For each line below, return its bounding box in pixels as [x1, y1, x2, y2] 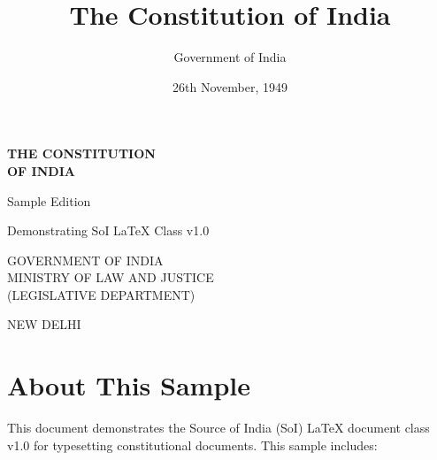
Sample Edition [7, 191, 91, 210]
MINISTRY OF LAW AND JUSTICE [7, 268, 214, 287]
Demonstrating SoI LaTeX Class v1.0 [7, 221, 210, 240]
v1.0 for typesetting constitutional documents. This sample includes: [7, 435, 378, 454]
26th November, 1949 [172, 77, 287, 96]
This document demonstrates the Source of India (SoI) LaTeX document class [7, 418, 430, 437]
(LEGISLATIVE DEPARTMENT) [7, 285, 195, 303]
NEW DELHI [7, 315, 81, 333]
